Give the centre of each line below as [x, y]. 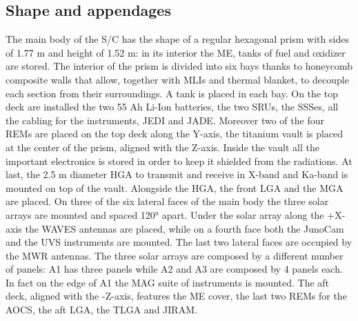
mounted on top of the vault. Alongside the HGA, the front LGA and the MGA [175, 187]
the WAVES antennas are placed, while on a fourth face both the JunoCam [185, 228]
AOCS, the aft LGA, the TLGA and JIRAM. [101, 310]
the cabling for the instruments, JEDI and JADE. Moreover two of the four [165, 120]
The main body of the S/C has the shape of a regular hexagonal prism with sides [177, 39]
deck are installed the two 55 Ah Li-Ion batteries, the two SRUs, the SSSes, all [172, 107]
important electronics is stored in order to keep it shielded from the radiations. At [179, 160]
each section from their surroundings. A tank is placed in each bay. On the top [172, 93]
